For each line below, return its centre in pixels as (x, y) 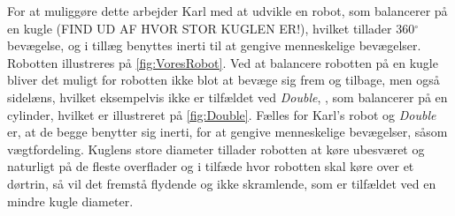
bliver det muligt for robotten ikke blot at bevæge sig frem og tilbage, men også (224, 80)
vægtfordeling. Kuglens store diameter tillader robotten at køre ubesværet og (216, 149)
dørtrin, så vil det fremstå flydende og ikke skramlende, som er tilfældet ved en (222, 183)
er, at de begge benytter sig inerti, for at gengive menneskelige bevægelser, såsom (227, 132)
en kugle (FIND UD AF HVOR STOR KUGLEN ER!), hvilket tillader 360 (211, 28)
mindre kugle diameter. (70, 201)
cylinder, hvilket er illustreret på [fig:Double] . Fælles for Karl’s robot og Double (222, 114)
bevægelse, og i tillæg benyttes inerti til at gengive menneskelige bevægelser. (214, 45)
